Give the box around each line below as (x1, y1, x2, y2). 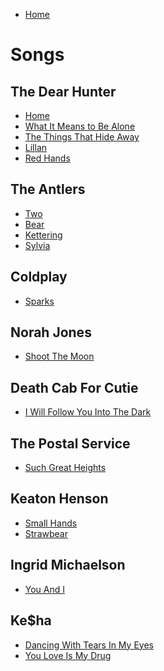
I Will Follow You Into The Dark (24, 406, 152, 418)
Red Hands (24, 152, 71, 164)
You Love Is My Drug (24, 649, 112, 661)
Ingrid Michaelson (10, 557, 126, 574)
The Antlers (10, 181, 86, 198)
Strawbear (24, 527, 68, 539)
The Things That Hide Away (24, 131, 140, 143)
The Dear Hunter (10, 83, 117, 100)
